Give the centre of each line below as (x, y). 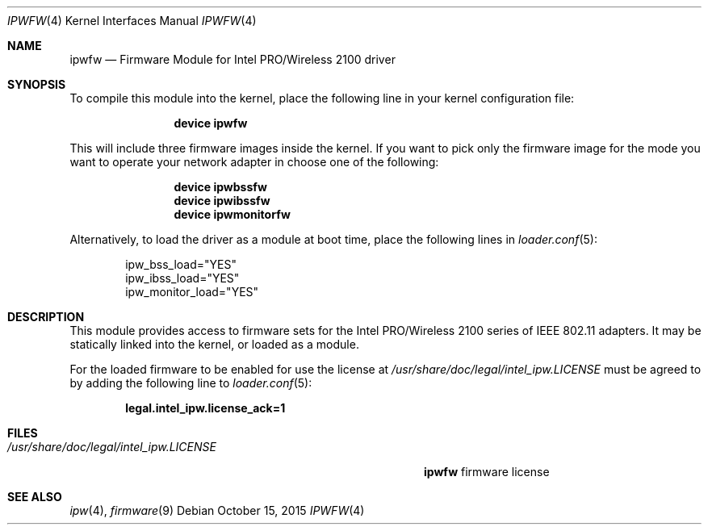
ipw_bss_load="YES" (181, 264)
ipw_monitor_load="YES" (192, 292)
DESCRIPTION (46, 317)
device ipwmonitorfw (232, 214)
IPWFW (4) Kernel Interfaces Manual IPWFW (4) (132, 21)
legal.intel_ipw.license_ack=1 (205, 408)
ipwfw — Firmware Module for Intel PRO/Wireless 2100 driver (233, 59)
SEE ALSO (35, 497)
